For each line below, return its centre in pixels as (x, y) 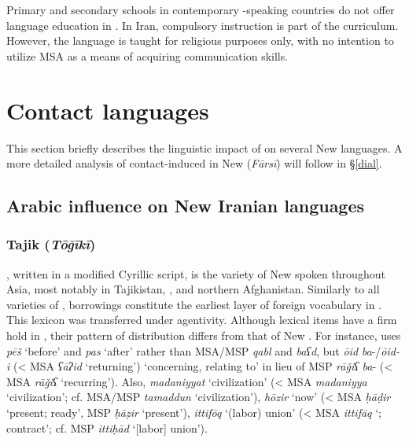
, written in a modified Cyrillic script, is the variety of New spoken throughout (196, 273)
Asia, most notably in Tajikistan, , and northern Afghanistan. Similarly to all (193, 289)
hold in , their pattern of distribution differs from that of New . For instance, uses (204, 335)
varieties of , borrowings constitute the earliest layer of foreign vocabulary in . (194, 304)
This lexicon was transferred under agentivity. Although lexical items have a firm (202, 320)
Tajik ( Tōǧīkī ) (51, 244)
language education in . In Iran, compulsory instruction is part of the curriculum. (203, 25)
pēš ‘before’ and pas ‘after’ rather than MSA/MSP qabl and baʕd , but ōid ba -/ (194, 350)
